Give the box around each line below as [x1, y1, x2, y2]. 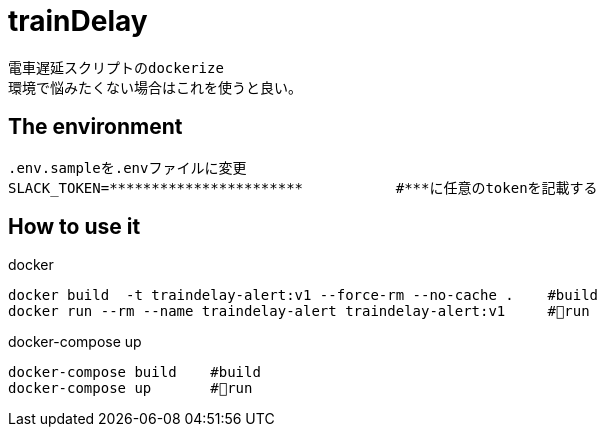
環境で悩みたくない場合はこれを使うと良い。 [8, 79, 302, 96]
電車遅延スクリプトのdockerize [8, 59, 224, 76]
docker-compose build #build [8, 364, 261, 381]
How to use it [8, 214, 141, 240]
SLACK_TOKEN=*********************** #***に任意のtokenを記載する [8, 179, 598, 196]
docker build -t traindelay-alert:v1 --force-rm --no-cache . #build [8, 287, 599, 304]
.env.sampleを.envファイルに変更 [8, 159, 247, 176]
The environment [8, 114, 183, 140]
